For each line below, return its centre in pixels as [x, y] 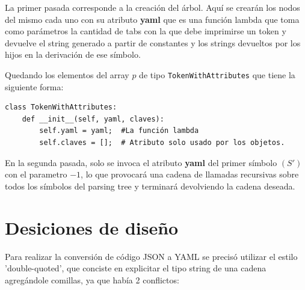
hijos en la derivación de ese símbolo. [73, 54]
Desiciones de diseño [92, 227]
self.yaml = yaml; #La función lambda [119, 131]
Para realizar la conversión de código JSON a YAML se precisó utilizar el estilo [151, 256]
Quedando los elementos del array [67, 74]
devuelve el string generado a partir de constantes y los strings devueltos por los [153, 42]
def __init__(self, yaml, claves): [93, 119]
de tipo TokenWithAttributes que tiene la [217, 74]
